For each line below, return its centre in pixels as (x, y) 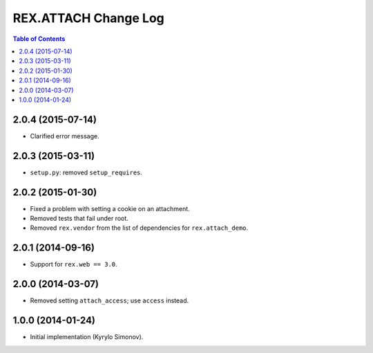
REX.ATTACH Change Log (89, 18)
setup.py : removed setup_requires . (86, 172)
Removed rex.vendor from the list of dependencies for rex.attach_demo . (139, 228)
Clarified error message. (65, 136)
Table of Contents (39, 39)
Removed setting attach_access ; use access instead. (109, 300)
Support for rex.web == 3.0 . (74, 264)
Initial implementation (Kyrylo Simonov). (87, 337)
